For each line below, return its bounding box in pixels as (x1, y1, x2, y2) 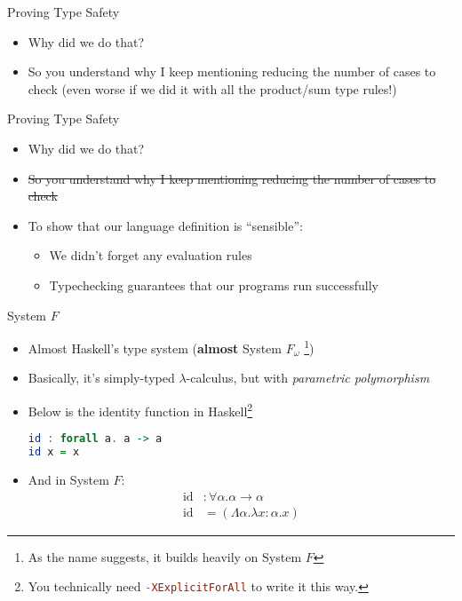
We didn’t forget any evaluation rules (49, 246, 252, 265)
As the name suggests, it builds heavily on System (28, 547, 302, 565)
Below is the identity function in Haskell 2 (28, 399, 253, 420)
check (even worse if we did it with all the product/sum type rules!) (28, 79, 397, 98)
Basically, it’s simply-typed (28, 368, 175, 387)
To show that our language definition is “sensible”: (28, 216, 303, 234)
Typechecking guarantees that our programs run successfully (49, 275, 379, 294)
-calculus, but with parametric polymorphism (186, 368, 430, 387)
